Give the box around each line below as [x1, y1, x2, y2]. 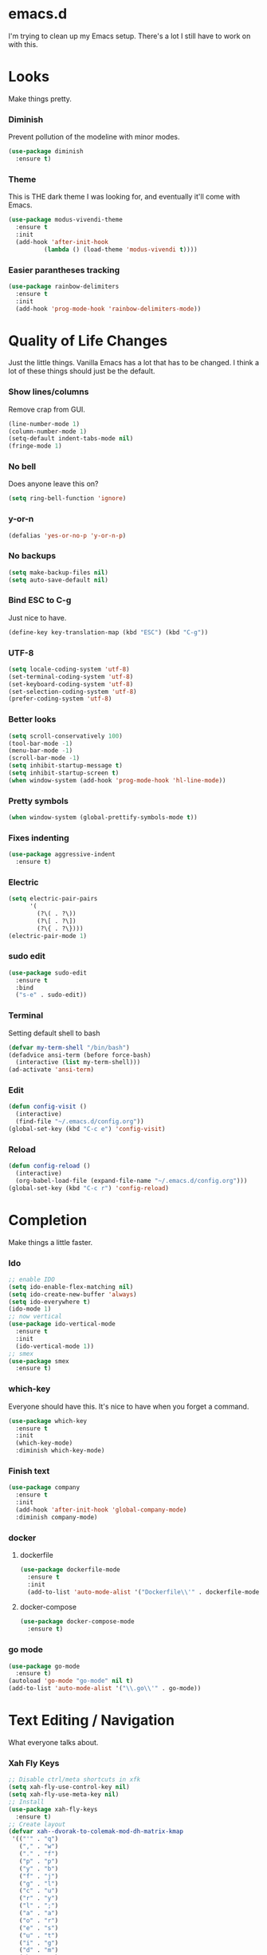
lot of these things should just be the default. [8, 366, 155, 376]
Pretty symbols [8, 795, 69, 806]
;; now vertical [8, 1313, 62, 1321]
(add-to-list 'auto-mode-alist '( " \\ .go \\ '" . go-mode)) [8, 1685, 202, 1693]
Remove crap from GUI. [8, 404, 86, 414]
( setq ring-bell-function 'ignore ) [8, 495, 127, 503]
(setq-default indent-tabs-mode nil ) [8, 435, 134, 443]
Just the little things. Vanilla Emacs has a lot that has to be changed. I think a [8, 358, 260, 368]
